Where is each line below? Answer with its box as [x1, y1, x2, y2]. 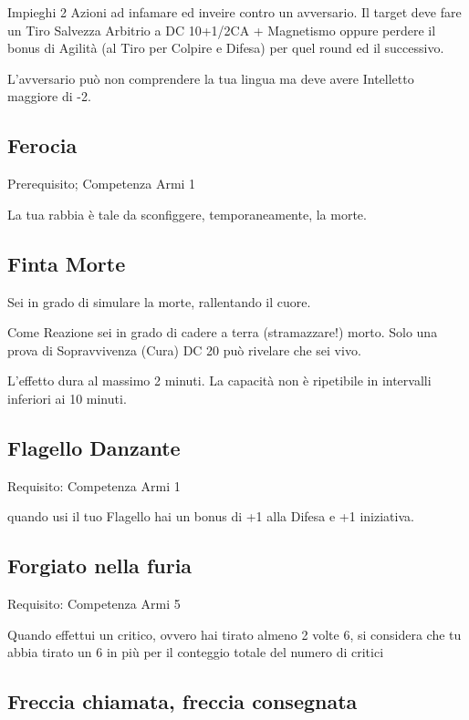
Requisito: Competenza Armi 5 [7, 594, 181, 613]
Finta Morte [7, 249, 126, 277]
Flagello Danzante [7, 433, 181, 461]
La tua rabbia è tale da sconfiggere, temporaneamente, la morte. [7, 204, 367, 223]
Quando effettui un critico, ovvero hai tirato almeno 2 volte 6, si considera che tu [7, 624, 462, 643]
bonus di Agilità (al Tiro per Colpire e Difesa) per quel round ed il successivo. [7, 38, 444, 57]
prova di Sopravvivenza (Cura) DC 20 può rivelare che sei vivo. [7, 340, 361, 359]
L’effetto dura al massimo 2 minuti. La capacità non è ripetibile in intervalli [7, 371, 432, 390]
